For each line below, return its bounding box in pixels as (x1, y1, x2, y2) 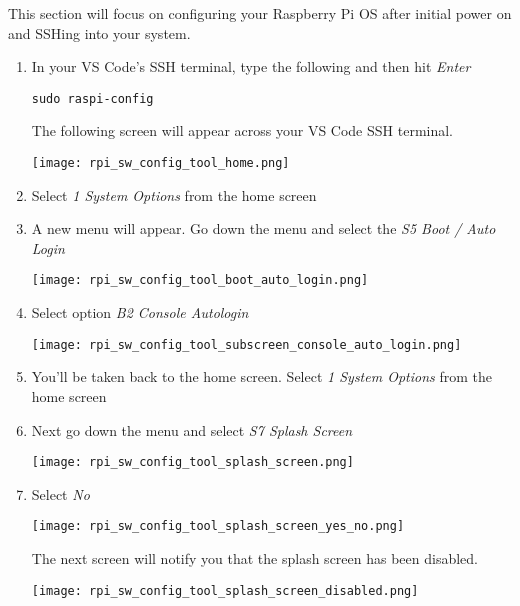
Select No (31, 483, 90, 504)
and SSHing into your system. (8, 22, 191, 43)
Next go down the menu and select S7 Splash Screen (31, 419, 353, 440)
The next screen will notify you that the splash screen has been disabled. (31, 548, 478, 569)
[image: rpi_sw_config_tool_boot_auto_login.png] (31, 273, 369, 288)
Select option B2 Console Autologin (31, 302, 249, 323)
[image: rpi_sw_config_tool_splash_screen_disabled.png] (31, 583, 419, 598)
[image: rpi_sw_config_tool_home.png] (31, 156, 290, 171)
